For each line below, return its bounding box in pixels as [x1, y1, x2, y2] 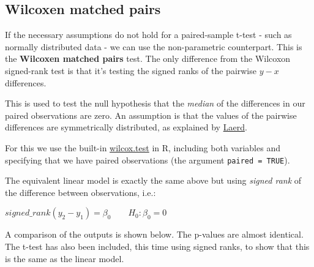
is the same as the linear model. [5, 252, 124, 265]
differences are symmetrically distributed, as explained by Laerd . [5, 121, 247, 133]
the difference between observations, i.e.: [5, 186, 156, 198]
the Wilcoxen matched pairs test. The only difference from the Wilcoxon [5, 52, 291, 65]
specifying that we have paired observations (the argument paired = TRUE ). [5, 153, 290, 166]
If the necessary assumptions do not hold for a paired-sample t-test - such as [5, 28, 292, 41]
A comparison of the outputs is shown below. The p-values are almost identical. [5, 228, 304, 241]
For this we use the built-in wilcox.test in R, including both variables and [5, 141, 280, 154]
